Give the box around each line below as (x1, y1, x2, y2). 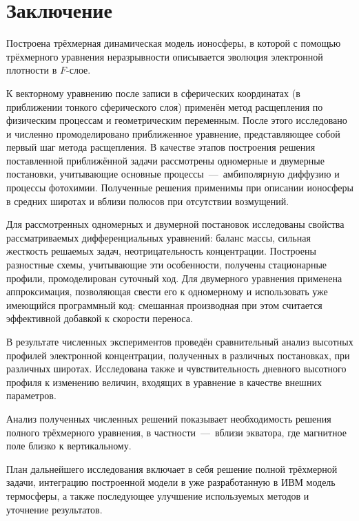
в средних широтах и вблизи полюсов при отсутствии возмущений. (6, 193, 289, 208)
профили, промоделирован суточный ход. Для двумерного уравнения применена (6, 270, 342, 285)
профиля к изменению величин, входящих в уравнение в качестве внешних (6, 374, 322, 389)
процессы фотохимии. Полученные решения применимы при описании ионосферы (6, 180, 353, 195)
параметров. (6, 388, 57, 403)
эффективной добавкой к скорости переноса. (6, 311, 193, 326)
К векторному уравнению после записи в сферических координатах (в (6, 85, 300, 100)
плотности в (6, 63, 57, 77)
